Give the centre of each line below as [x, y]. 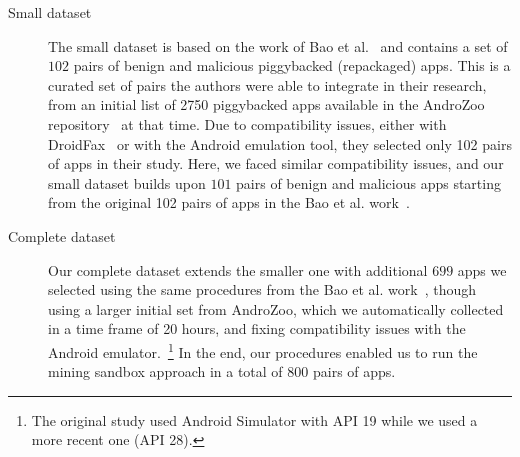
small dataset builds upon [127, 182]
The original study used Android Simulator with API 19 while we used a [254, 419]
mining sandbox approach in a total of [165, 371]
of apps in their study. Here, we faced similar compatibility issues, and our [276, 163]
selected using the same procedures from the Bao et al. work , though [262, 289]
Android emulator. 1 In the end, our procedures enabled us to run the [263, 350]
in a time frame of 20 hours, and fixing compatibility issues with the [257, 328]
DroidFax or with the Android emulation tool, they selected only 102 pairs [280, 143]
